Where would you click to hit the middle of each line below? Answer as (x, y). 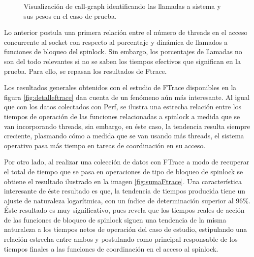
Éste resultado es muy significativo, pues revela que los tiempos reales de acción (124, 210)
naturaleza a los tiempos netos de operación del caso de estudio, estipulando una (126, 229)
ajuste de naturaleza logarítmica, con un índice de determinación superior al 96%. (127, 200)
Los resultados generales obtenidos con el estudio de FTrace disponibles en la (120, 87)
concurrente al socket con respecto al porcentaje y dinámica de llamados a (116, 42)
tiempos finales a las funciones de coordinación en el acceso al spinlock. (111, 248)
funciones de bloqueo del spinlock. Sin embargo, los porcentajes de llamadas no (123, 51)
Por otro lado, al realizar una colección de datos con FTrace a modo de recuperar (127, 162)
